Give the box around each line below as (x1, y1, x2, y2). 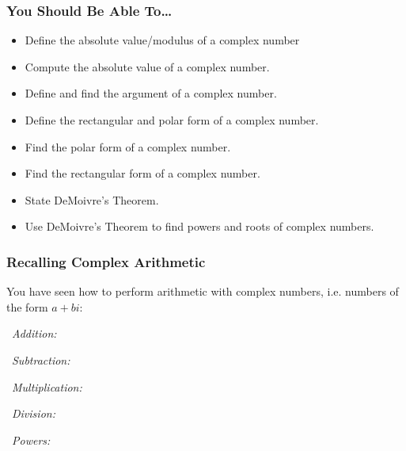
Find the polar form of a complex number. (25, 138, 231, 155)
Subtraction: (12, 351, 70, 368)
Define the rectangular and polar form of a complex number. (25, 112, 319, 128)
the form (6, 298, 48, 315)
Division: (12, 405, 55, 422)
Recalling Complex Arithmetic (6, 251, 206, 271)
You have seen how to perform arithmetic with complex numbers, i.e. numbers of (6, 283, 399, 300)
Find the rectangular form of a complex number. (25, 165, 260, 182)
